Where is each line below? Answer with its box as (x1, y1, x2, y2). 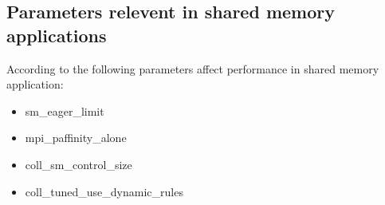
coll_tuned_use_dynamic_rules (25, 183, 183, 199)
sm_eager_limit (25, 102, 104, 119)
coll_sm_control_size (25, 156, 132, 172)
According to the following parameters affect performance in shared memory (6, 60, 379, 77)
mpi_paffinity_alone (25, 129, 127, 146)
